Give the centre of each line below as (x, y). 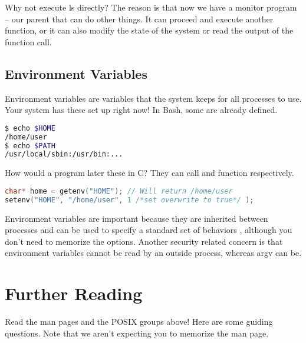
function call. (28, 41)
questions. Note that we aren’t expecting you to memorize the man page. (137, 333)
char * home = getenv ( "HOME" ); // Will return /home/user (119, 191)
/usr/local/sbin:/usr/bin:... (64, 154)
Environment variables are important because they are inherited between (136, 218)
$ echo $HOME (30, 128)
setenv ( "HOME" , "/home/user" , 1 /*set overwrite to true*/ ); (129, 200)
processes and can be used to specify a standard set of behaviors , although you (149, 230)
